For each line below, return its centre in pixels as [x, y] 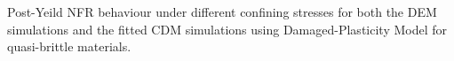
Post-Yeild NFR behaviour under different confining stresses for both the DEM [222, 11]
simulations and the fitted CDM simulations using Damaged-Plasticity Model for [227, 29]
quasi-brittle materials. [69, 46]
